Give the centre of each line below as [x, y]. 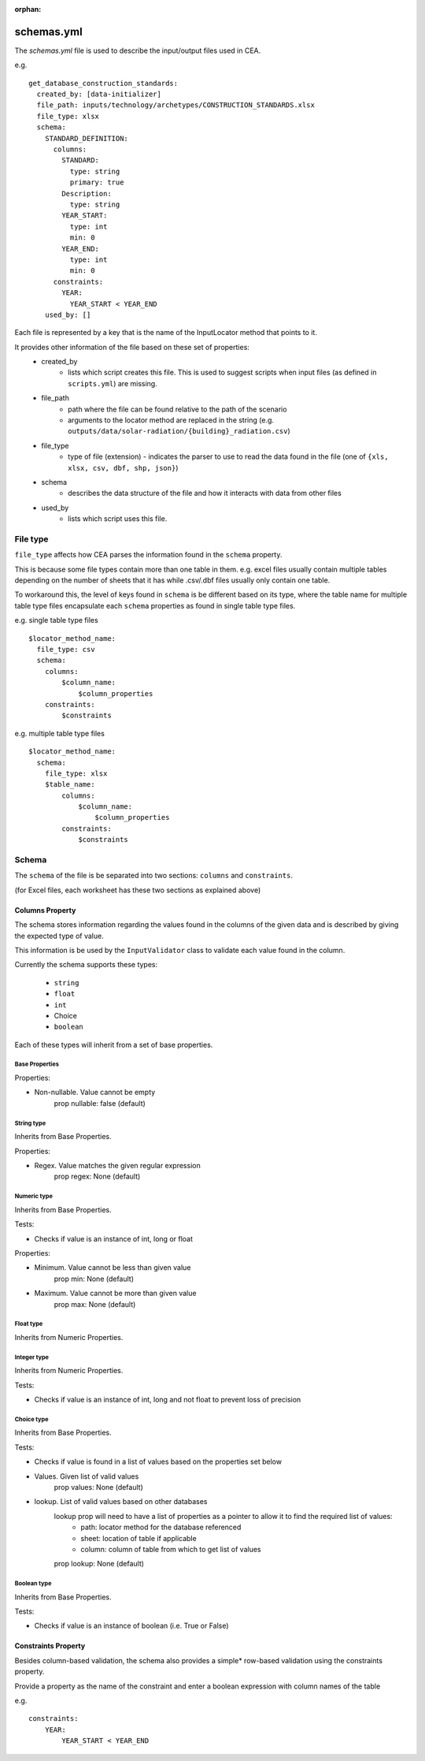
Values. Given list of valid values [87, 1476]
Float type [29, 1324]
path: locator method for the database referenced [161, 1527]
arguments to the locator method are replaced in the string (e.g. [171, 420]
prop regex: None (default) [97, 1176]
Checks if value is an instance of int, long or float [113, 1238]
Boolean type [33, 1584]
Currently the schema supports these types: [86, 965]
